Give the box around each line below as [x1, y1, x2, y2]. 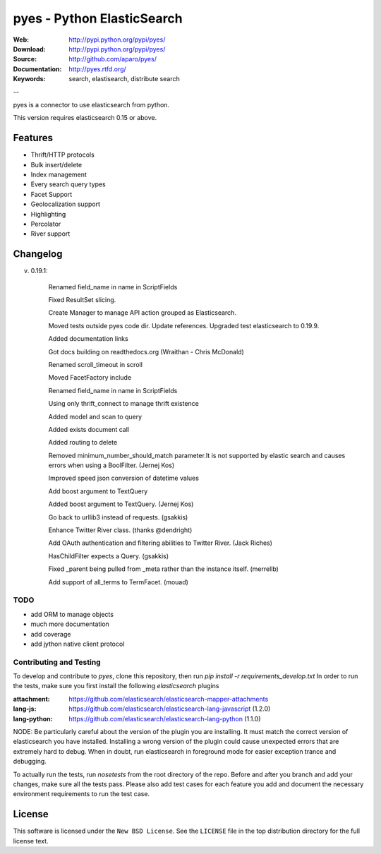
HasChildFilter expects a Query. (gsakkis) [48, 551, 169, 560]
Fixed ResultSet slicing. [48, 296, 116, 303]
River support [30, 229, 71, 238]
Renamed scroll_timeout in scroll [48, 360, 143, 368]
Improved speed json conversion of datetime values [48, 474, 199, 483]
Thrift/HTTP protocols [30, 150, 95, 159]
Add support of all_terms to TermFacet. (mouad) [48, 577, 188, 586]
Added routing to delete [48, 438, 118, 447]
